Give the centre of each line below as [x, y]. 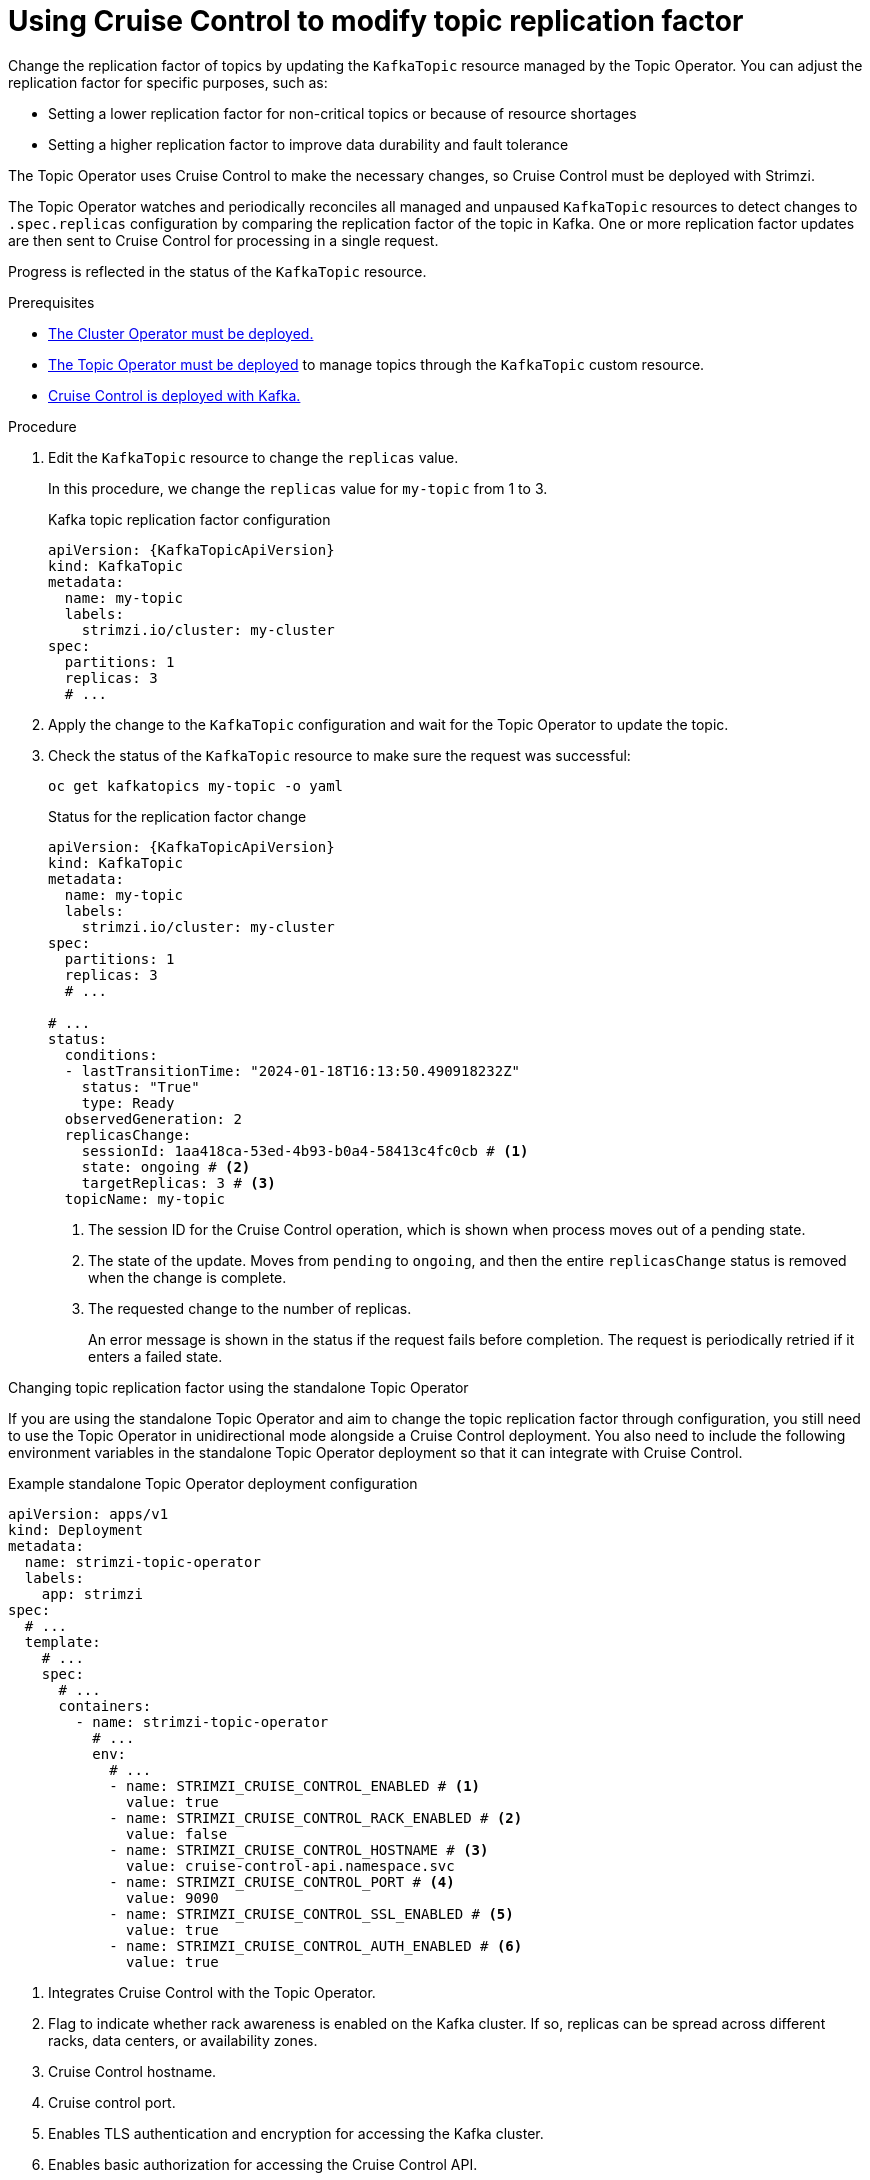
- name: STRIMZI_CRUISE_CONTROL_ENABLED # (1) [295, 1785]
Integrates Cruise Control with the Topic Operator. [212, 1992]
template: [62, 1641]
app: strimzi [92, 1593]
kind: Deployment [75, 1529]
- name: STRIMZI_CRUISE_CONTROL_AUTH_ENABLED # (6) [316, 1945]
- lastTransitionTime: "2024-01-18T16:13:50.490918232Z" [292, 1070]
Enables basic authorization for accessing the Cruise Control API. [263, 2164]
